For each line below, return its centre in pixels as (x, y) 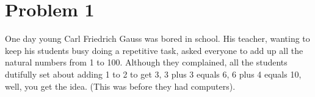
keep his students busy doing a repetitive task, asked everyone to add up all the (154, 50)
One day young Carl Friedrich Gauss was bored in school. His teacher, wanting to (157, 38)
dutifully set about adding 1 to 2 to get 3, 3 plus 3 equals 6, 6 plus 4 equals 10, (153, 74)
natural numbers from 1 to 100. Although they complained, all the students (146, 62)
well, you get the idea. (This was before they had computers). (120, 86)
